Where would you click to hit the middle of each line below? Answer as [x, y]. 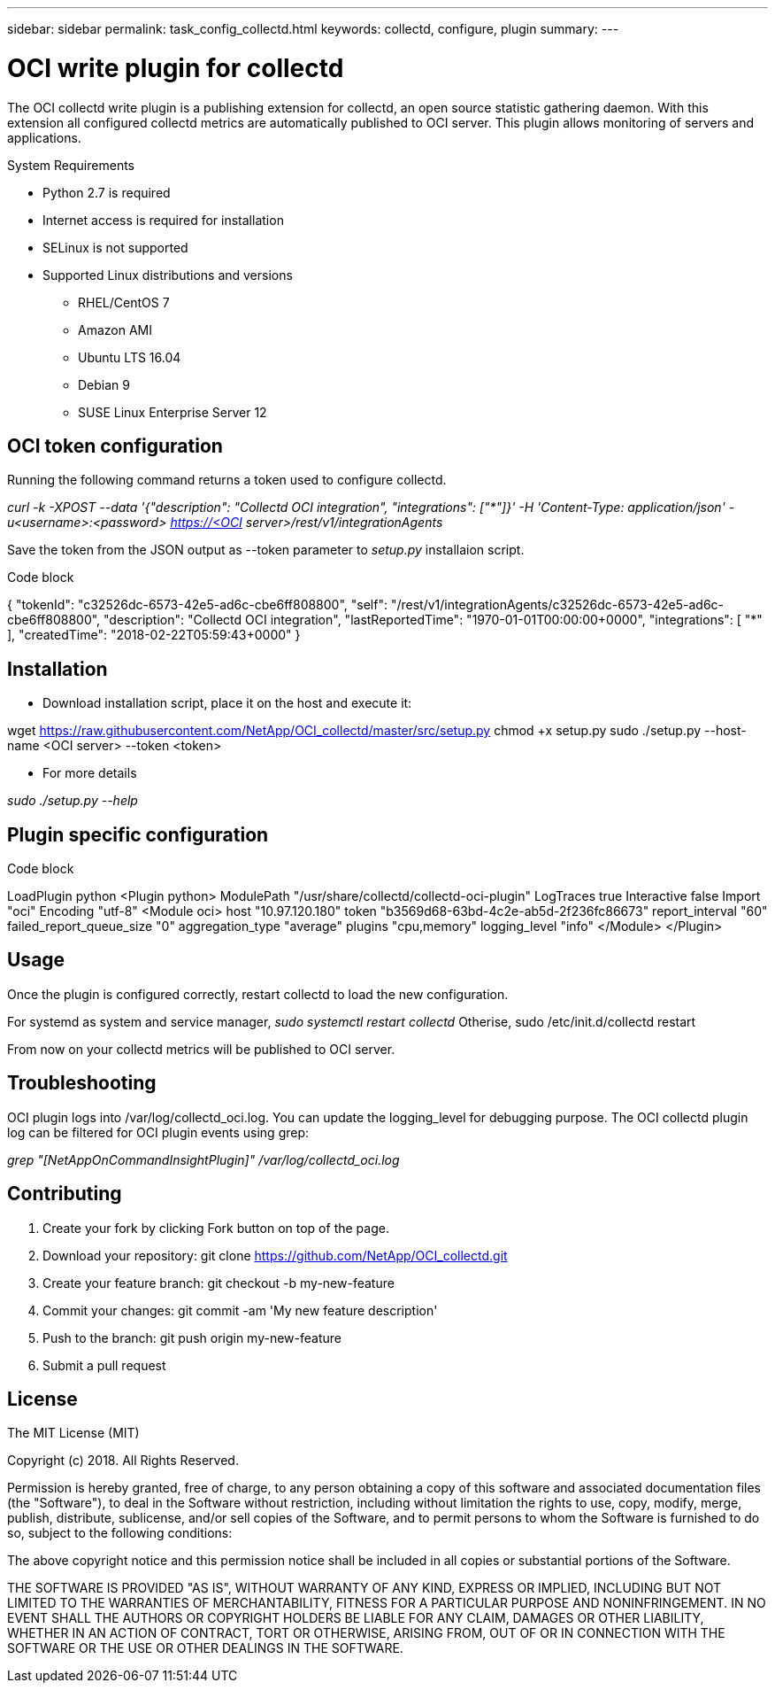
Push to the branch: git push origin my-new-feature [192, 1337]
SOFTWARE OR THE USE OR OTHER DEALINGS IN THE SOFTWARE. [205, 1648]
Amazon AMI [115, 329]
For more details [90, 773]
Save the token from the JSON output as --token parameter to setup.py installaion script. [266, 550]
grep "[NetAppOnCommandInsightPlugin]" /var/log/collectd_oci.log [203, 1159]
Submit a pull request [104, 1365]
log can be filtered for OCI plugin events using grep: [158, 1132]
